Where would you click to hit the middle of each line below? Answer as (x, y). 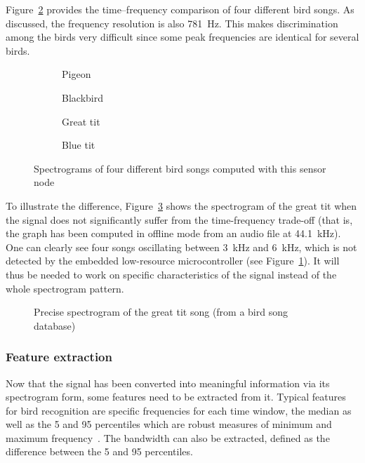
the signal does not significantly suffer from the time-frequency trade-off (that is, (179, 219)
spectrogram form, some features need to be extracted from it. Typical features (176, 397)
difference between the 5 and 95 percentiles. (99, 451)
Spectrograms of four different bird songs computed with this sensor (180, 168)
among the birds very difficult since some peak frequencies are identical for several (182, 37)
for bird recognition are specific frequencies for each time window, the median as (179, 410)
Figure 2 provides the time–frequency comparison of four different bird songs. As (180, 9)
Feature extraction (59, 357)
